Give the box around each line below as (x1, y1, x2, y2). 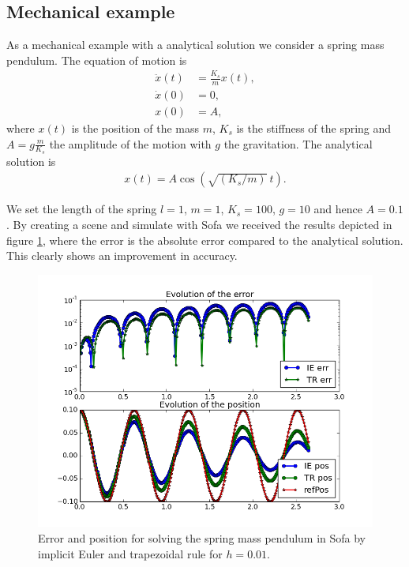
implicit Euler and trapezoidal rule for (38, 545, 223, 561)
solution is (6, 152, 56, 169)
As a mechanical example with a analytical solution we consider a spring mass (6, 36, 385, 53)
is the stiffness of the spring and (236, 120, 392, 137)
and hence (313, 201, 362, 217)
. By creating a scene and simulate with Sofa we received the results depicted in (6, 216, 392, 233)
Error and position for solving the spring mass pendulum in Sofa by (38, 530, 366, 546)
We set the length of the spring (6, 201, 157, 217)
